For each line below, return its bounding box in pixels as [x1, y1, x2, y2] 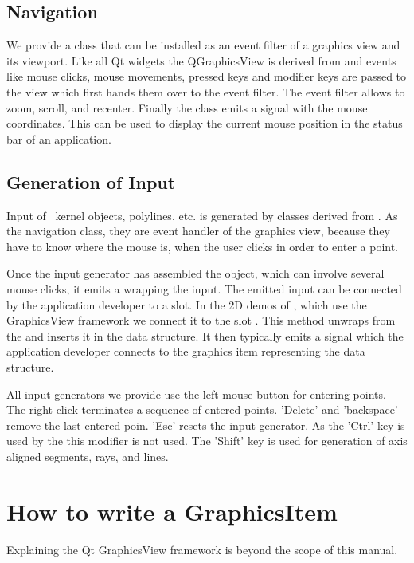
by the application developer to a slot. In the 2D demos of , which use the [6, 296, 367, 313]
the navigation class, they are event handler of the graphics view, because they [6, 222, 390, 239]
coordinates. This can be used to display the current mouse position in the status [6, 115, 403, 132]
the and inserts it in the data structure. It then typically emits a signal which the [6, 327, 404, 344]
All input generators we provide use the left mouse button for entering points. [6, 385, 386, 402]
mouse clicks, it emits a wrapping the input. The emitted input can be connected [6, 280, 402, 297]
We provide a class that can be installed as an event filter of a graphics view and [6, 37, 400, 53]
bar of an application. [6, 130, 111, 147]
